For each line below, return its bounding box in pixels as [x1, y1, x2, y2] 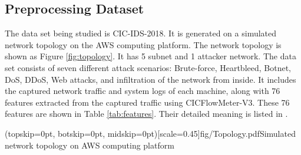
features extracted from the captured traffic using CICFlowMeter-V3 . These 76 [5, 96, 290, 108]
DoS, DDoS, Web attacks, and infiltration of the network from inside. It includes [5, 73, 296, 85]
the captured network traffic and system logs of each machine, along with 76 [5, 85, 280, 97]
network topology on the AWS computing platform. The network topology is [5, 38, 282, 50]
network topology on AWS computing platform [5, 139, 174, 151]
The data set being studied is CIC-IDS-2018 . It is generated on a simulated [5, 27, 277, 39]
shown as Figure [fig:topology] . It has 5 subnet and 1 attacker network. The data [5, 50, 296, 62]
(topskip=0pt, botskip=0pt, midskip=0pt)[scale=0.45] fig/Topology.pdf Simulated [5, 127, 296, 139]
